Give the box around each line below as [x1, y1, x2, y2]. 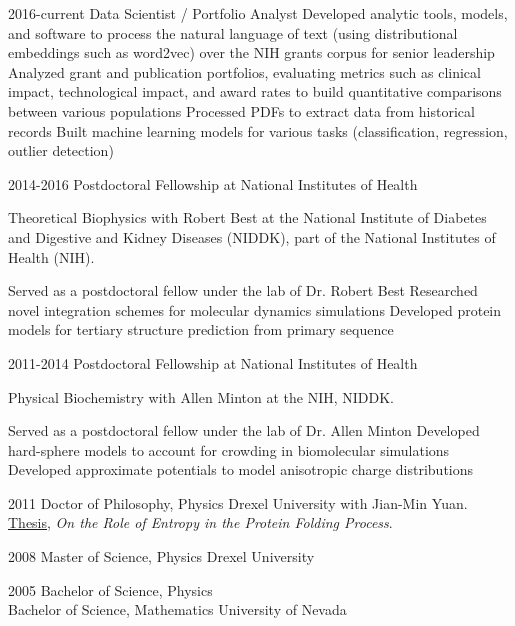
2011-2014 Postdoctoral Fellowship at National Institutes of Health [8, 352, 418, 373]
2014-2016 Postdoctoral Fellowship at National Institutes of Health [8, 173, 418, 194]
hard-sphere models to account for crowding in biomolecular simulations [8, 439, 450, 460]
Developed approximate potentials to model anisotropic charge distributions [8, 459, 474, 480]
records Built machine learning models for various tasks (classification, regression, [8, 120, 508, 141]
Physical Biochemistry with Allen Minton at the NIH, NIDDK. [8, 386, 394, 407]
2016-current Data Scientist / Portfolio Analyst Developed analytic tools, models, [8, 3, 508, 23]
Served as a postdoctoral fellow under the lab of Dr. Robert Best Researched [8, 280, 478, 301]
